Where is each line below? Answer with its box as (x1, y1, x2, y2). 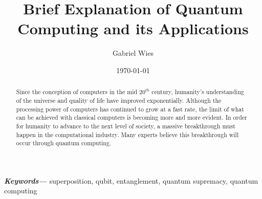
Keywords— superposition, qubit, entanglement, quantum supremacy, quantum (4, 175, 258, 186)
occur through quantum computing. (16, 139, 112, 147)
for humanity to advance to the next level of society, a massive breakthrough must (16, 121, 235, 130)
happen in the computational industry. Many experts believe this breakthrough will (16, 130, 239, 139)
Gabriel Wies (113, 48, 154, 58)
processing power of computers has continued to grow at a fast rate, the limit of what (16, 104, 244, 113)
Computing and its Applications (17, 18, 249, 39)
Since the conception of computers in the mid (16, 87, 138, 96)
